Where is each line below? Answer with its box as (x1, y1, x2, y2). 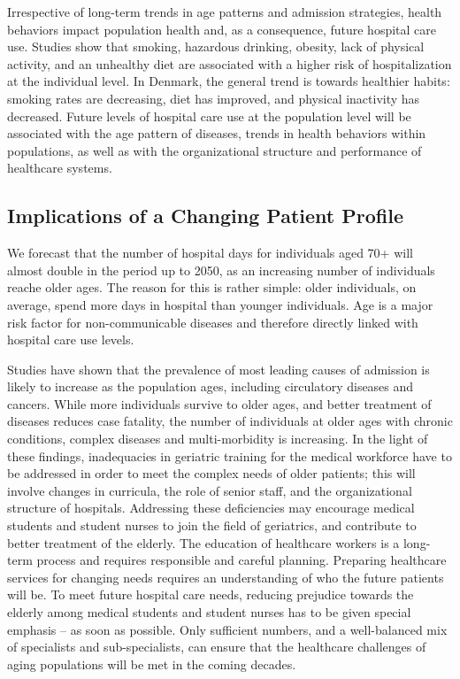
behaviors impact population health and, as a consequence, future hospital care (7, 19, 437, 38)
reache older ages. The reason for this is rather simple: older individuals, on (7, 278, 417, 297)
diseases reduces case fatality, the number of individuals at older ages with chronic (7, 412, 453, 430)
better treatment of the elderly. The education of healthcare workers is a (7, 533, 400, 552)
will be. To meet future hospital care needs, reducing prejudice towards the (7, 585, 414, 604)
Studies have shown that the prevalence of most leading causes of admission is (7, 359, 430, 378)
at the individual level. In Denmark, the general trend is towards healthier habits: (7, 72, 450, 90)
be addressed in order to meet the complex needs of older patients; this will (7, 464, 416, 482)
